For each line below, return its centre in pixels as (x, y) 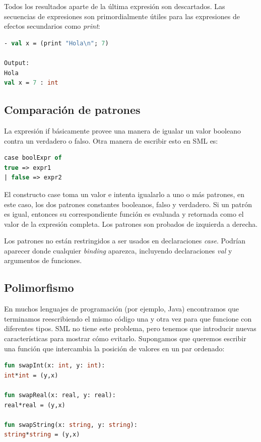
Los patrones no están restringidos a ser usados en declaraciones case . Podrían (125, 241)
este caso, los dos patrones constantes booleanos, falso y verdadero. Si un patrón (128, 204)
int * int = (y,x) (31, 375)
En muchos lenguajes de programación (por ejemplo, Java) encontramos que (121, 309)
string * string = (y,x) (42, 435)
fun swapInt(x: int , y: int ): (55, 366)
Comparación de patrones (72, 110)
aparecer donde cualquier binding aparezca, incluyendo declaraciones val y (118, 250)
